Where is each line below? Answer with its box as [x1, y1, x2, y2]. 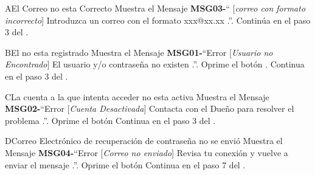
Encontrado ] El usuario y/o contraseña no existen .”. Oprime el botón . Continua [5, 58, 305, 70]
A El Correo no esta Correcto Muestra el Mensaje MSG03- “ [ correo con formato [5, 2, 306, 14]
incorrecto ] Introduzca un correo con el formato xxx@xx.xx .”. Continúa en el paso [5, 13, 311, 26]
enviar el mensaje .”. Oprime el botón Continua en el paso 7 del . [5, 158, 246, 171]
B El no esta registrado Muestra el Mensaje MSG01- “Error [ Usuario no [5, 46, 273, 58]
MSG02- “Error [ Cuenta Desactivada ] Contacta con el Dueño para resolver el [5, 102, 294, 115]
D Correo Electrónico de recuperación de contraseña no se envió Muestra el [5, 134, 283, 147]
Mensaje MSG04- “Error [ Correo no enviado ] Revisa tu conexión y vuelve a [5, 146, 288, 159]
